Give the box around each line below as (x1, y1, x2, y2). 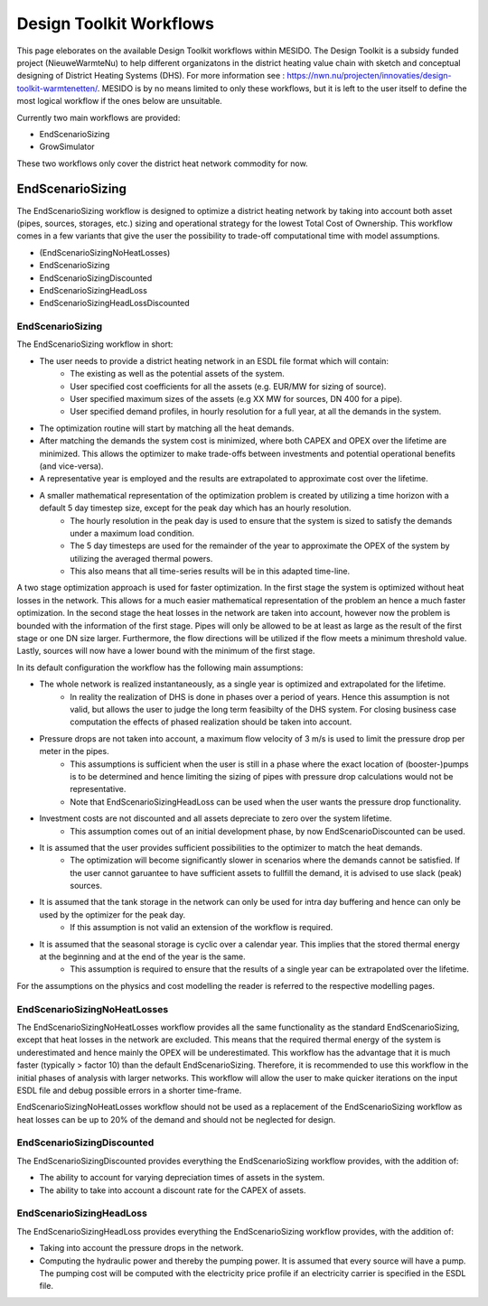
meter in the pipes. (39, 746, 109, 757)
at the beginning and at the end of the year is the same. (39, 951, 246, 962)
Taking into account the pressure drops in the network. (39, 1243, 244, 1254)
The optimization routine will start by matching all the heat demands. (39, 423, 295, 434)
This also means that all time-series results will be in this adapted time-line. (70, 565, 351, 577)
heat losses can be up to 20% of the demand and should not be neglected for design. (16, 1114, 336, 1124)
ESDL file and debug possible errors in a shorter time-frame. (16, 1085, 242, 1096)
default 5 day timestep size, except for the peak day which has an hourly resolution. (39, 502, 352, 514)
